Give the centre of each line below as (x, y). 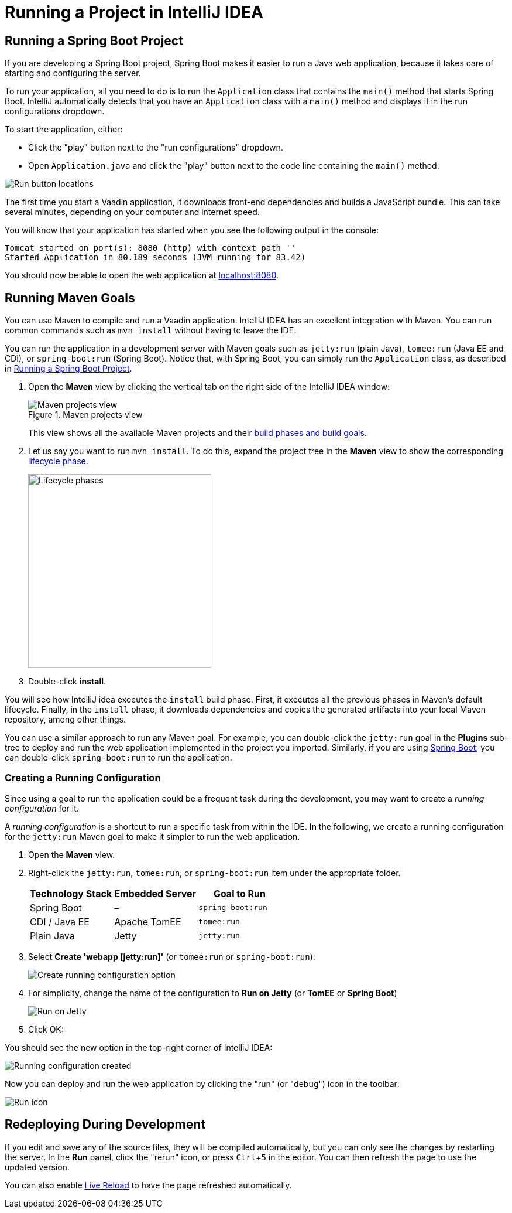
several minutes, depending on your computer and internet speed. (132, 212)
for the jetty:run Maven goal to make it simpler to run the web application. (152, 836)
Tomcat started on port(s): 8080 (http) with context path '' (150, 248)
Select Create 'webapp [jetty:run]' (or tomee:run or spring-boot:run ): (172, 956)
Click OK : (46, 1029)
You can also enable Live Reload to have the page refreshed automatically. (148, 1185)
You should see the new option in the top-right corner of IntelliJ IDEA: (139, 1047)
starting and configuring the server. (73, 73)
